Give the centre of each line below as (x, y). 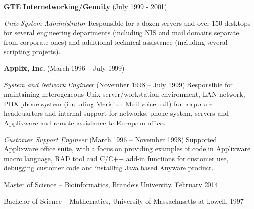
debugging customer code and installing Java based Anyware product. (109, 168)
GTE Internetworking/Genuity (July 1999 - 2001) (86, 6)
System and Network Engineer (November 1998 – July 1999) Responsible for (118, 84)
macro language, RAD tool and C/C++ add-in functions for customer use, (116, 158)
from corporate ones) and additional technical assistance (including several (116, 42)
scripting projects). (32, 52)
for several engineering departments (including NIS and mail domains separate (122, 32)
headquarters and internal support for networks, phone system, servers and (116, 113)
